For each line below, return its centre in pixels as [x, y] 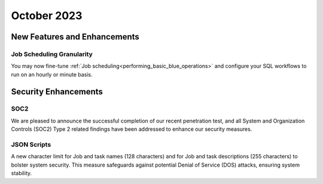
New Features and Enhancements [75, 37]
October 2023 [47, 16]
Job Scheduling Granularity [52, 54]
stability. [22, 173]
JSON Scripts [31, 145]
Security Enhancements [57, 92]
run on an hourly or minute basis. [52, 74]
